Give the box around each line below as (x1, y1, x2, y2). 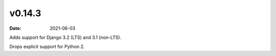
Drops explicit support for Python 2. (9, 43, 85, 50)
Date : (9, 25, 21, 31)
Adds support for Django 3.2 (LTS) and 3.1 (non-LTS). (9, 34, 122, 40)
